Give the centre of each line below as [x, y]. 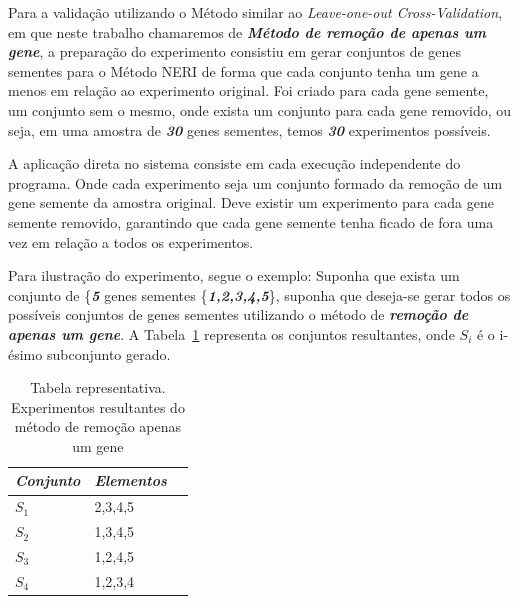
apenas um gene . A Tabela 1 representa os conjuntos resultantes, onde [231, 333]
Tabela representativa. [98, 387]
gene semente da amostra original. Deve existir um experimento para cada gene [251, 202]
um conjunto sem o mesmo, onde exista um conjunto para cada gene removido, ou [260, 109]
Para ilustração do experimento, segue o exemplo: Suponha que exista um [234, 275]
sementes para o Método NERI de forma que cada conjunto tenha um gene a [243, 70]
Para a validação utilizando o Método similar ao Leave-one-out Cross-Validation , [255, 12]
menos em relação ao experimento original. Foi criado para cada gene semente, [248, 90]
